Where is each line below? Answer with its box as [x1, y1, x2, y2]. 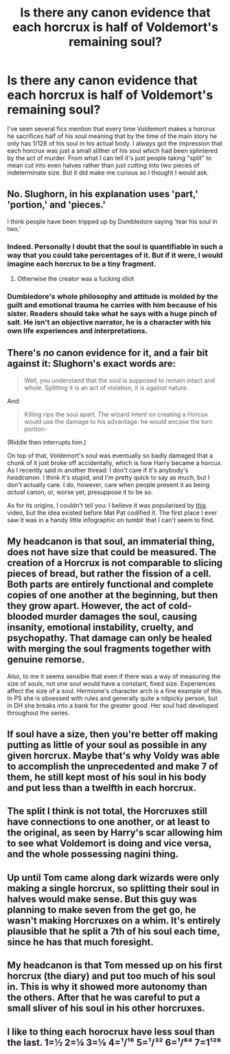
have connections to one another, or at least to [7, 816, 211, 828]
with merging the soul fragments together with [7, 643, 211, 655]
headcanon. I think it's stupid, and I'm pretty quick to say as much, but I [7, 473, 210, 482]
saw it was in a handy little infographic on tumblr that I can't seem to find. [7, 515, 215, 524]
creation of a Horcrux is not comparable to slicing [7, 557, 223, 569]
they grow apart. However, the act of [7, 600, 167, 612]
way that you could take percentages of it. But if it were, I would [7, 250, 223, 260]
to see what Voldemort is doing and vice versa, [7, 838, 211, 849]
